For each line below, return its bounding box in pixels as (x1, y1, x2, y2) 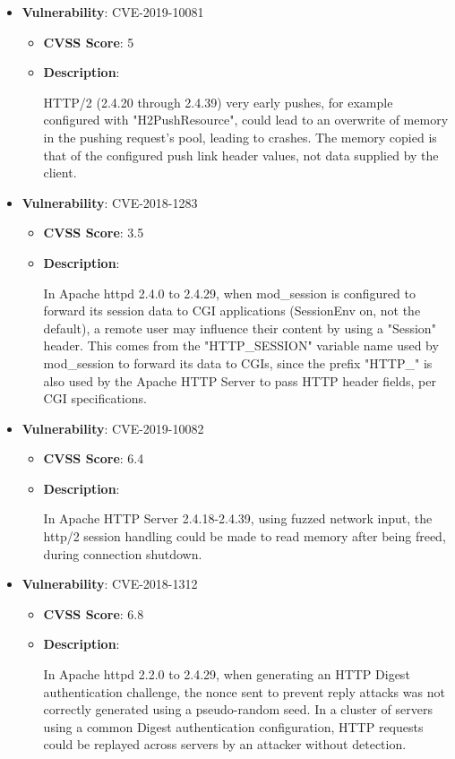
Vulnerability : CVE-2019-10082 (21, 418, 204, 437)
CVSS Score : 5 (43, 32, 134, 51)
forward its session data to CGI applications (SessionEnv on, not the (43, 301, 421, 320)
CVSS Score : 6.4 (43, 449, 144, 468)
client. (43, 163, 77, 182)
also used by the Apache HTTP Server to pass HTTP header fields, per (43, 371, 436, 390)
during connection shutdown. (43, 544, 202, 563)
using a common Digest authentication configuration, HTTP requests (43, 717, 424, 736)
